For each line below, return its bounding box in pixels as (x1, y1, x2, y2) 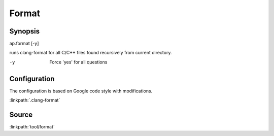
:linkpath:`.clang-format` (9, 97, 60, 104)
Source (9, 110, 33, 119)
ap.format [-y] (9, 41, 39, 47)
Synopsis (9, 27, 40, 36)
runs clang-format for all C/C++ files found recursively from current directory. (9, 50, 172, 56)
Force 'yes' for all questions (49, 59, 108, 65)
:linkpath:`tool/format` (9, 124, 55, 130)
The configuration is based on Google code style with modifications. (9, 88, 153, 94)
